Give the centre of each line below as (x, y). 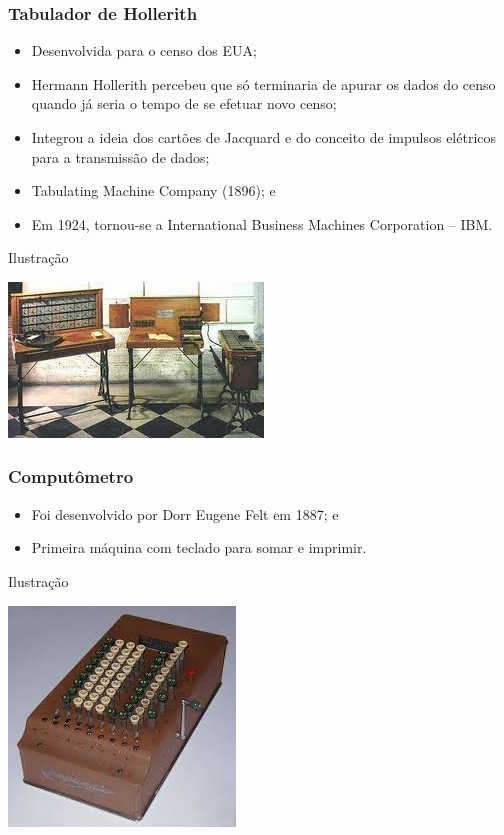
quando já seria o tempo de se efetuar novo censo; (184, 103)
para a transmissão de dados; (120, 156)
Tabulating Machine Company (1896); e (153, 190)
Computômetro (71, 476)
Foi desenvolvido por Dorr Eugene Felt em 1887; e (185, 513)
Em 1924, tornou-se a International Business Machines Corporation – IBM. (262, 223)
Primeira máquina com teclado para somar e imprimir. (199, 547)
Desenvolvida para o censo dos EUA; (144, 50)
